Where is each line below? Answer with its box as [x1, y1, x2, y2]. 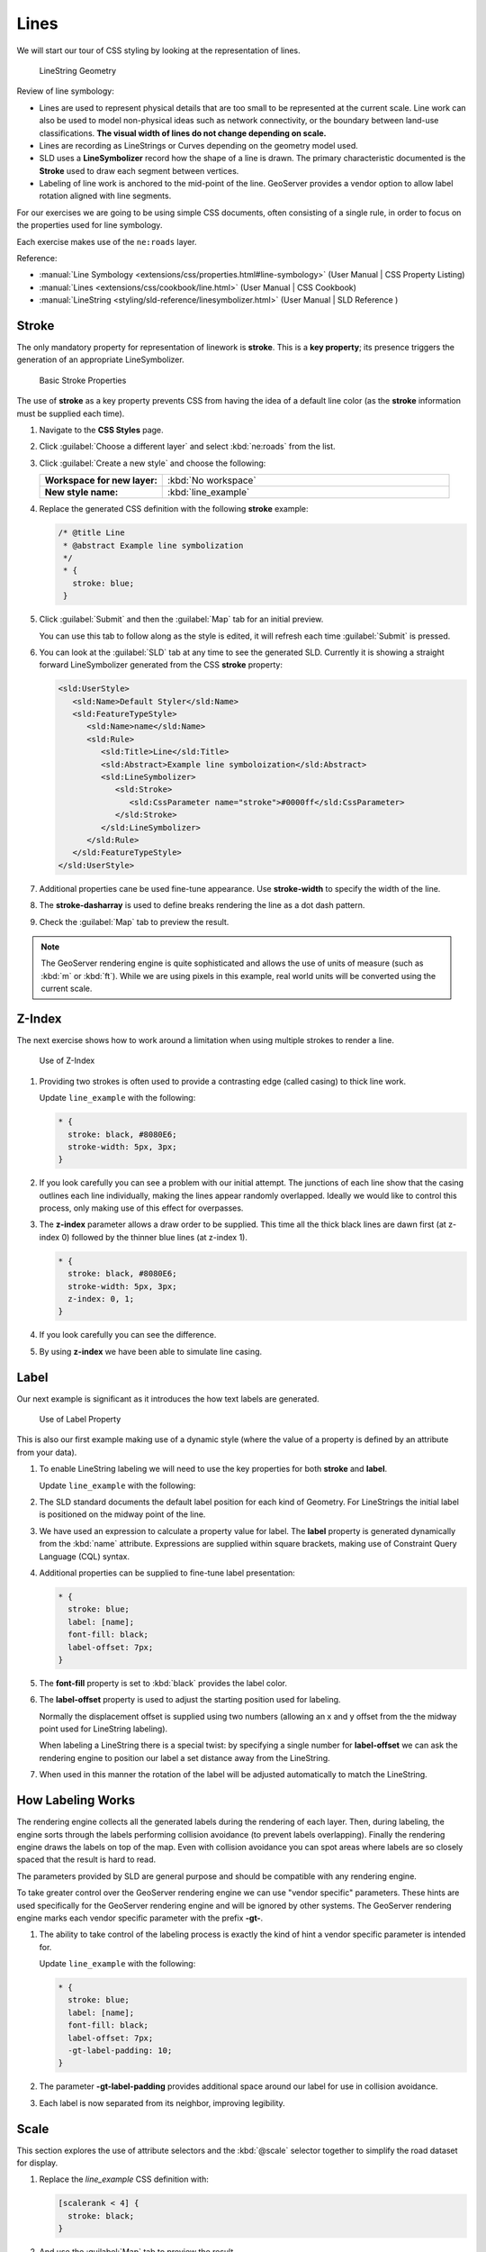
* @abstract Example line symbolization [63, 540, 244, 550]
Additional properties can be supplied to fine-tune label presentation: [39, 1567, 296, 1578]
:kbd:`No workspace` [166, 474, 256, 486]
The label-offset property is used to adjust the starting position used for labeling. [39, 1694, 341, 1705]
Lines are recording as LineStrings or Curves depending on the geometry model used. [39, 140, 359, 150]
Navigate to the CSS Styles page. [39, 424, 164, 436]
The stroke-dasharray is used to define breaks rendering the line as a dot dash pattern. [39, 900, 365, 911]
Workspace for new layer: [44, 474, 157, 486]
